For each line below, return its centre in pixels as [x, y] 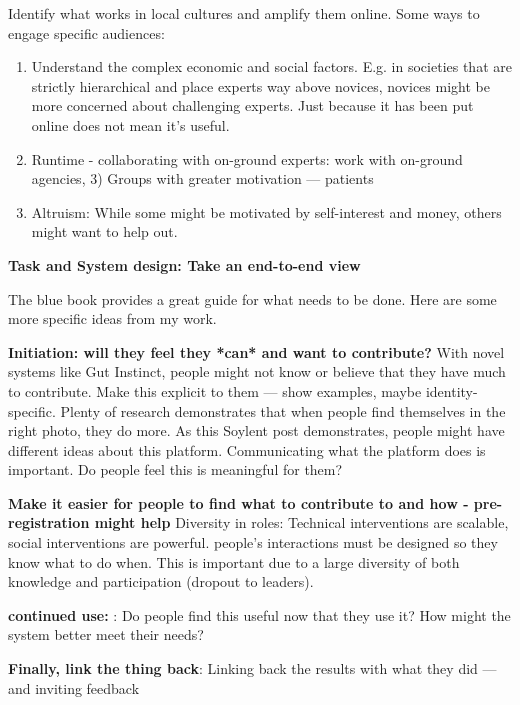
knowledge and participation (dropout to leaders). [161, 581]
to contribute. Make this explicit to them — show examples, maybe [215, 390]
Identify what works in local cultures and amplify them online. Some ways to [244, 13]
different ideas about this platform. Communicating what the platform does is [247, 449]
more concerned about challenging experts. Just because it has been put [252, 105]
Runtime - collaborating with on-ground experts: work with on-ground [247, 158]
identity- [451, 390]
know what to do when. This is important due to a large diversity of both [234, 561]
